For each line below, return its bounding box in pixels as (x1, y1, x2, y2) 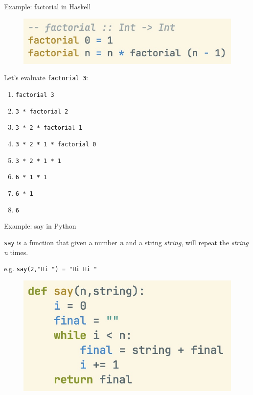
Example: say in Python (4, 221, 76, 231)
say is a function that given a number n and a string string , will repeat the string (4, 237, 249, 247)
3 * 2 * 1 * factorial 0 (15, 141, 96, 148)
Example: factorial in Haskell (4, 1, 91, 11)
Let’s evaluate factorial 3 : (4, 72, 88, 83)
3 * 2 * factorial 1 (15, 124, 82, 132)
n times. (4, 247, 28, 257)
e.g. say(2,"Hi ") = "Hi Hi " (4, 263, 97, 274)
